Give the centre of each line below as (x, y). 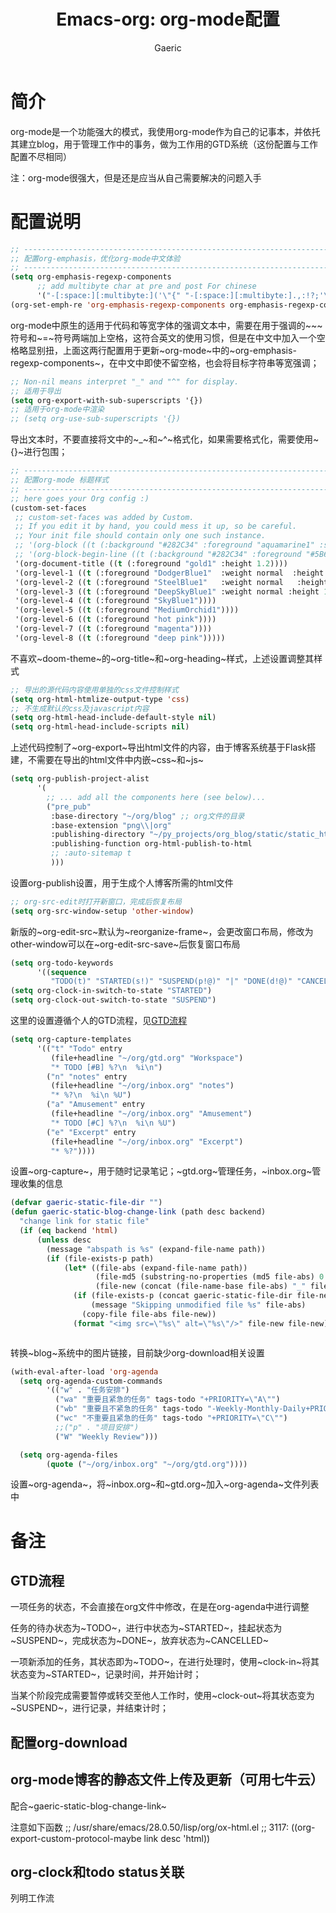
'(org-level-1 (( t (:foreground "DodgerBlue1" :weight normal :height (169, 573)
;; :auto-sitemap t (91, 853)
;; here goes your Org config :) (80, 498)
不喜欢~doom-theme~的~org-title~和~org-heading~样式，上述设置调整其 (162, 658)
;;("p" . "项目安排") (97, 1427)
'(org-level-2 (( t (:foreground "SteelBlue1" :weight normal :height (171, 582)
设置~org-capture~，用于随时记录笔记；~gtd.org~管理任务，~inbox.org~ (161, 1171)
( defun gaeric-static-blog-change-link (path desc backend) (138, 1212)
